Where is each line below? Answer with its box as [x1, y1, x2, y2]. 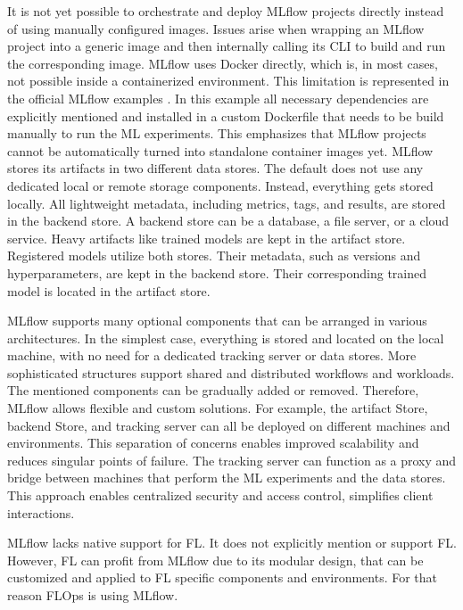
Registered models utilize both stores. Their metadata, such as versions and [7, 246, 421, 265]
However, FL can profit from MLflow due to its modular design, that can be [7, 550, 424, 569]
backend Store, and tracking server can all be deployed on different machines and [7, 416, 451, 434]
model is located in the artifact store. [7, 281, 211, 300]
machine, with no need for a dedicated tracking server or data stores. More [7, 346, 417, 365]
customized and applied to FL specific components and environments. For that [7, 568, 438, 587]
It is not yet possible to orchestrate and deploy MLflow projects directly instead [7, 2, 444, 20]
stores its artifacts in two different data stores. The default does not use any [7, 159, 424, 177]
